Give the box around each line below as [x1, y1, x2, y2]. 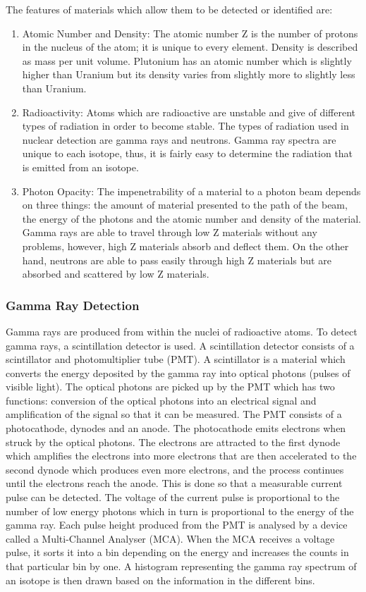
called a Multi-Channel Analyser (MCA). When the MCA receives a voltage [6, 531, 335, 545]
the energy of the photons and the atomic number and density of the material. [22, 211, 361, 226]
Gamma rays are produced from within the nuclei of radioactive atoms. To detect [6, 323, 358, 338]
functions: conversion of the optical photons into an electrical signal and [6, 393, 317, 407]
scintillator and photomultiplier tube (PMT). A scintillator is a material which [6, 352, 346, 366]
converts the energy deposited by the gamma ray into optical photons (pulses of [6, 365, 350, 380]
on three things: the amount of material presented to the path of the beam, [22, 197, 348, 212]
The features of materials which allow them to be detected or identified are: [6, 2, 333, 16]
